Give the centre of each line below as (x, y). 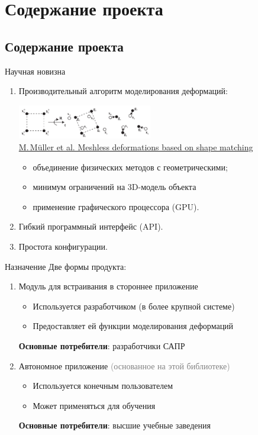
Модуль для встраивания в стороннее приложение (108, 286)
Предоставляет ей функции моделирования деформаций (133, 326)
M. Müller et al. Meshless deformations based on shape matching (136, 147)
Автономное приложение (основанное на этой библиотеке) (124, 365)
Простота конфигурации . (63, 246)
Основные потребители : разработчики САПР (102, 345)
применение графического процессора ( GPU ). (116, 206)
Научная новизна (35, 71)
